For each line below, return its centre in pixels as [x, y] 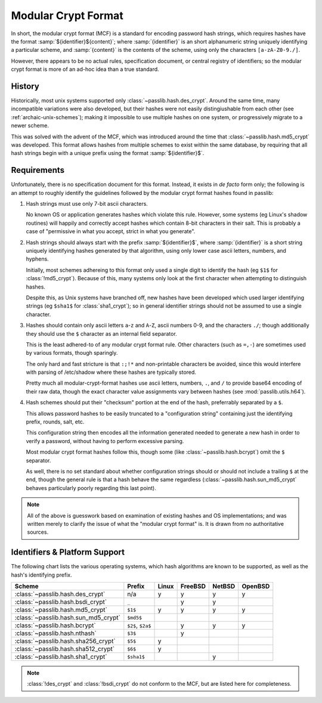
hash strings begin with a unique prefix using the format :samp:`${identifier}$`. [108, 153]
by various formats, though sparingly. [72, 353]
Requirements [38, 170]
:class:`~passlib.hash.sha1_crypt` [61, 657]
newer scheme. [30, 126]
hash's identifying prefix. [41, 575]
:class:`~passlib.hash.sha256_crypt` [65, 641]
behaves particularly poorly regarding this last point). [91, 488]
